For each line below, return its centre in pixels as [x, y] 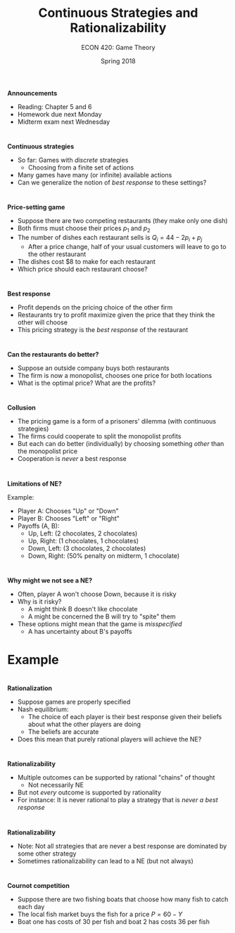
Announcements [32, 93]
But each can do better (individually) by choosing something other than [121, 444]
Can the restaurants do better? [53, 355]
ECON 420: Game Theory [118, 47]
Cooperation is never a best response [72, 459]
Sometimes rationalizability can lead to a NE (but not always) [105, 861]
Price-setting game [36, 207]
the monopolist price [47, 451]
